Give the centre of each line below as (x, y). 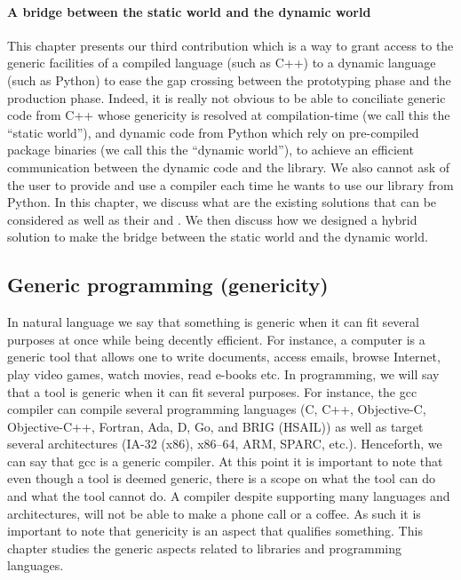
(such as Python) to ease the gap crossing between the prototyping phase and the (229, 79)
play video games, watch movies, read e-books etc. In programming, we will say (223, 373)
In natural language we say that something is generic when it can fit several (213, 322)
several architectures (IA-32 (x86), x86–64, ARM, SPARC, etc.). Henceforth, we (225, 444)
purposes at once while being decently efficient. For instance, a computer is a (216, 339)
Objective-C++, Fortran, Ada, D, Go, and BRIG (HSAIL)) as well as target (215, 426)
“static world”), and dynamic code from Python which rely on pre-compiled (213, 132)
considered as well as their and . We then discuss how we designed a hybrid (212, 219)
